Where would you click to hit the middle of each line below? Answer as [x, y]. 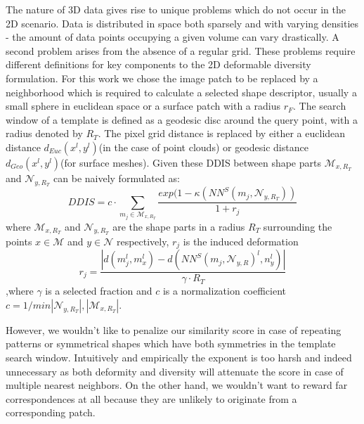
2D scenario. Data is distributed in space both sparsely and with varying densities [182, 23]
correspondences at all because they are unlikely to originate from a [151, 398]
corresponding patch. [51, 412]
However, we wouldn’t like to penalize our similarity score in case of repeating [174, 329]
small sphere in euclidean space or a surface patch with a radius [143, 106]
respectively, [143, 241]
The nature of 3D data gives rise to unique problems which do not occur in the [176, 9]
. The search [320, 106]
